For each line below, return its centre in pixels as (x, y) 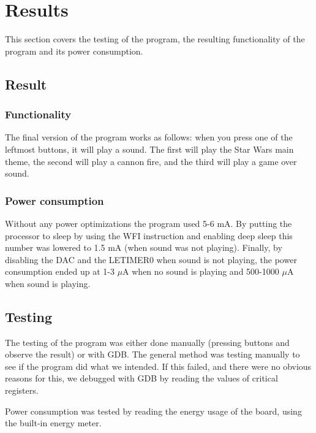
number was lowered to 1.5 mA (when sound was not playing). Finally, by (144, 247)
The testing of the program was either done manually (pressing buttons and (147, 342)
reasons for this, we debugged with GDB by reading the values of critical (141, 378)
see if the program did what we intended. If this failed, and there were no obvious (158, 366)
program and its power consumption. (74, 51)
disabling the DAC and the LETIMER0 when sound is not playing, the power (151, 259)
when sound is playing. (48, 283)
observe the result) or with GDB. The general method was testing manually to (152, 354)
